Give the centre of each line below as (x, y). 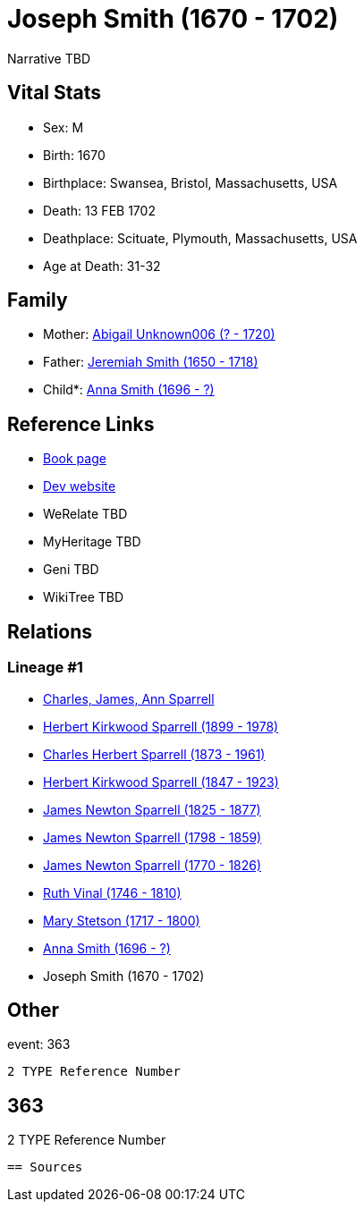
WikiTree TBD (84, 597)
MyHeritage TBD (92, 542)
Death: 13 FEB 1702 (99, 210)
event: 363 (39, 1044)
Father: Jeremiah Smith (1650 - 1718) (151, 362)
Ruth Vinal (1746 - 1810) (112, 892)
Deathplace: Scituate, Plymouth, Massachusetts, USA (200, 238)
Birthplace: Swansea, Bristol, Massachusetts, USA (190, 182)
